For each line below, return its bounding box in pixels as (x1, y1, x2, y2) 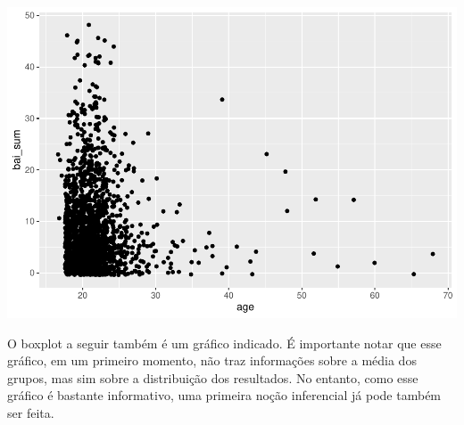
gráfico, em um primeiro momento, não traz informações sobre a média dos (7, 351, 417, 370)
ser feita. (7, 403, 54, 421)
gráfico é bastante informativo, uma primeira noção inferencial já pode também (7, 386, 442, 405)
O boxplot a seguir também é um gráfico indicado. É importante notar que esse (7, 333, 442, 352)
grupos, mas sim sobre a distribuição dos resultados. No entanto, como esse (7, 368, 418, 387)
